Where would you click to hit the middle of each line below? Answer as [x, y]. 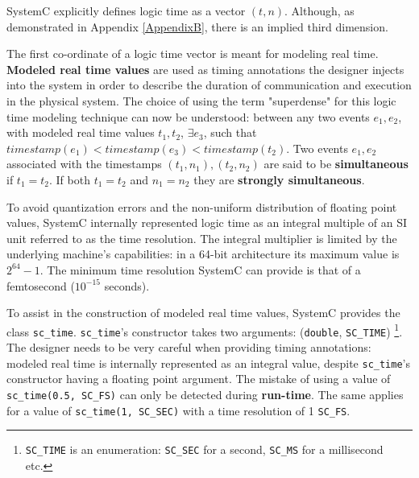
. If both [70, 179]
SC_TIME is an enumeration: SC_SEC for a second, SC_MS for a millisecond [204, 449]
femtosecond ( [41, 285]
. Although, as [319, 10]
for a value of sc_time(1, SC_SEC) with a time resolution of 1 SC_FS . [178, 410]
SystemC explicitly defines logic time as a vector [126, 10]
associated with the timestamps [84, 164]
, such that [230, 132]
